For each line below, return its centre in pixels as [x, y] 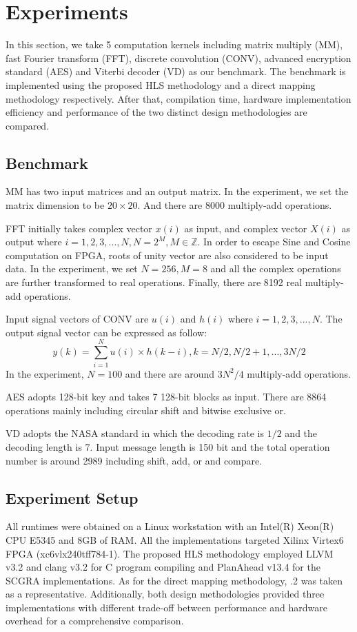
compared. [28, 125]
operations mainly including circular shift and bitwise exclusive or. [146, 410]
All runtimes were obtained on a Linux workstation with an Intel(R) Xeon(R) [170, 526]
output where [34, 242]
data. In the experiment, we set [72, 268]
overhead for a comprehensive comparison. [95, 621]
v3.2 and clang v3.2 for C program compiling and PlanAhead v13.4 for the [163, 567]
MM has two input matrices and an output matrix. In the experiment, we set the [177, 191]
